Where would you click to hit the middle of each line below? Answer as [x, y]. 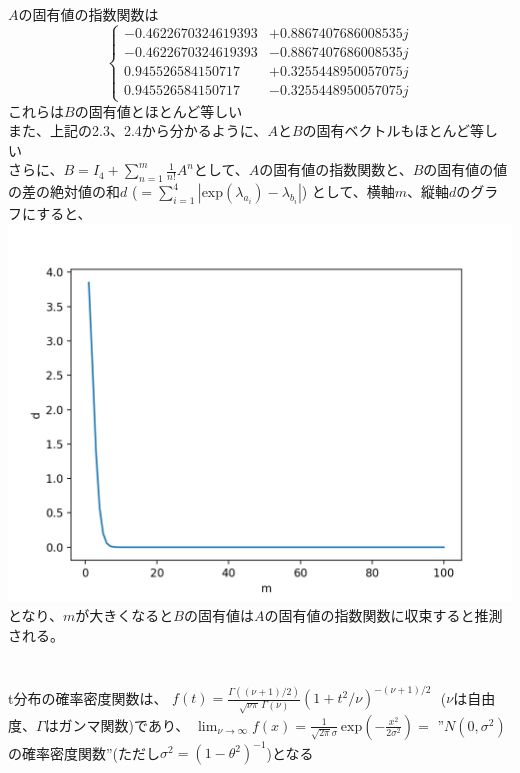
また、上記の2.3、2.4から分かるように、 [138, 130]
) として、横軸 [348, 191]
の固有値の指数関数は [88, 14]
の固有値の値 [465, 169]
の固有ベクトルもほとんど [386, 130]
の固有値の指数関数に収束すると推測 [383, 615]
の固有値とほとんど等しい [158, 110]
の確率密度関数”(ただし [84, 752]
